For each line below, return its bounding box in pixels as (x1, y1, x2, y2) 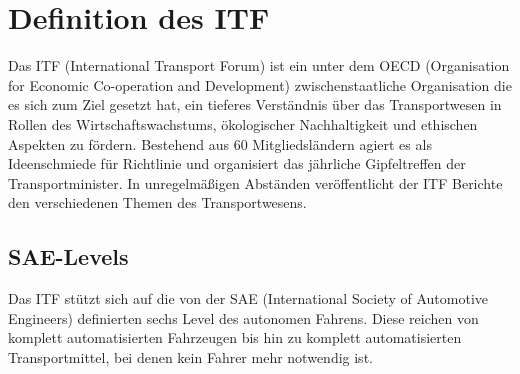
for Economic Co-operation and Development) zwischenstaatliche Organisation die (8, 74, 512, 95)
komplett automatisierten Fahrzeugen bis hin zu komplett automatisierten (8, 327, 462, 348)
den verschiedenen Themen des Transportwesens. (8, 192, 307, 213)
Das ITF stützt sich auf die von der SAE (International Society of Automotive (8, 288, 489, 309)
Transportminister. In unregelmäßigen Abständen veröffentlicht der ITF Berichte (8, 172, 503, 193)
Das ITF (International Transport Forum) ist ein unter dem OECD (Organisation (8, 55, 510, 76)
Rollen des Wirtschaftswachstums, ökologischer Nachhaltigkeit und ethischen (8, 113, 478, 134)
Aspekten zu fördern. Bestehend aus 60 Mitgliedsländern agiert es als (8, 133, 432, 154)
